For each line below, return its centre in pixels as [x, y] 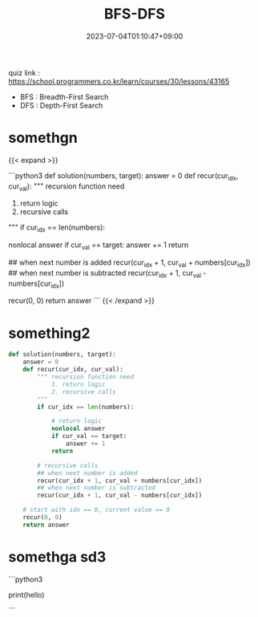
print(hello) [26, 595]
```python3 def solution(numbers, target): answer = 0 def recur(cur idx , [123, 176]
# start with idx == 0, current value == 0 [97, 510]
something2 [49, 333]
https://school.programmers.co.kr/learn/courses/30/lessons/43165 [119, 81]
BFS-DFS [135, 14]
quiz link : [24, 72]
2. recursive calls [83, 392]
